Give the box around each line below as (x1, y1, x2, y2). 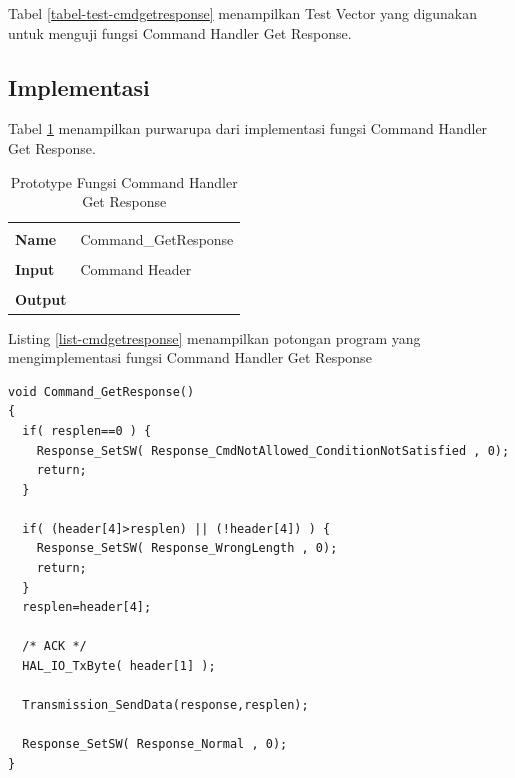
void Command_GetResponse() (8, 384, 195, 399)
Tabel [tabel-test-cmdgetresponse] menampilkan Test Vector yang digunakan (8, 3, 478, 23)
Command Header (80, 259, 192, 280)
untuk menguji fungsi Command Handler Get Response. (8, 22, 352, 43)
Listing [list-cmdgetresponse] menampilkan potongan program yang (8, 327, 421, 348)
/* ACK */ (22, 639, 87, 654)
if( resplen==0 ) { (22, 423, 152, 438)
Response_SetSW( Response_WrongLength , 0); (36, 541, 338, 556)
